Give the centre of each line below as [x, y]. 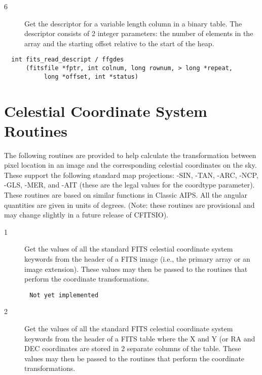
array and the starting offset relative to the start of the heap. [119, 43]
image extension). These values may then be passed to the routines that [136, 269]
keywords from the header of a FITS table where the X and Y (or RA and [140, 338]
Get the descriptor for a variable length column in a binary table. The [133, 23]
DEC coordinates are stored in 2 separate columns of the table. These [133, 348]
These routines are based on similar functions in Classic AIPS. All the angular [126, 195]
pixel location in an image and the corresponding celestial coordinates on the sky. [130, 165]
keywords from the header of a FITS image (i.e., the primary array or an [137, 259]
